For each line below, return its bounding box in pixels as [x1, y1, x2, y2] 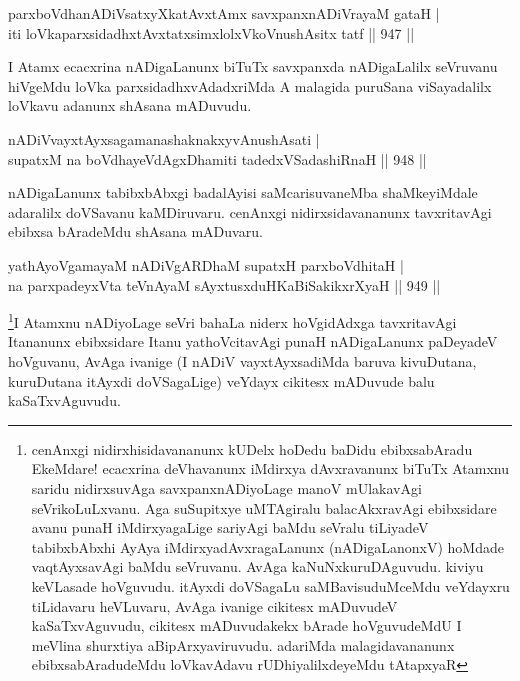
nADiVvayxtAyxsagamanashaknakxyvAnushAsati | [8, 128, 320, 149]
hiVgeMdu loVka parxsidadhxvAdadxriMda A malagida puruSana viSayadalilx [8, 75, 492, 96]
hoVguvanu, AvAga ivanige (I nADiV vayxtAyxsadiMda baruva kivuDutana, [8, 350, 477, 371]
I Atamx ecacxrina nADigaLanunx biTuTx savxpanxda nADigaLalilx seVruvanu [8, 56, 498, 77]
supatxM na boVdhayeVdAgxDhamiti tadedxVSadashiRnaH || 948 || [8, 148, 427, 169]
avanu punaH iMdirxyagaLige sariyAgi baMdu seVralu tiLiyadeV [31, 517, 429, 538]
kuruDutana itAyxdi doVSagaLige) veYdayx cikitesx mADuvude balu [8, 370, 435, 391]
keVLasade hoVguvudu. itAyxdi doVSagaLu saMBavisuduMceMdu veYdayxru [31, 575, 510, 596]
